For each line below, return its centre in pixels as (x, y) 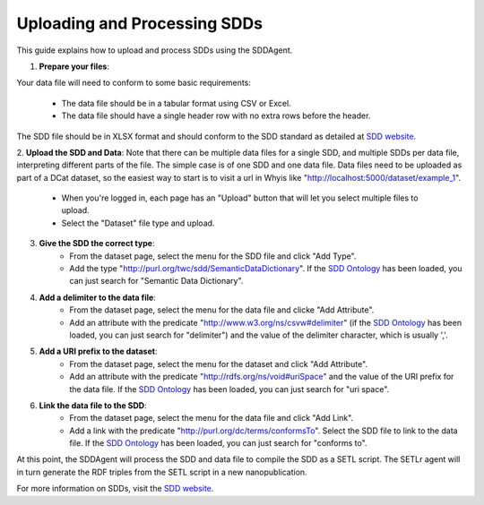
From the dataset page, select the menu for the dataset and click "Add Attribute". (218, 364)
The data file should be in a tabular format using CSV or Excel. (176, 103)
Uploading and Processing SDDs (140, 23)
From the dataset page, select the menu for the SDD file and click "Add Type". (213, 256)
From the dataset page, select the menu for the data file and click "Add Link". (212, 418)
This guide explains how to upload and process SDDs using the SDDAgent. (155, 50)
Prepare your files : (74, 66)
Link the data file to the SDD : (93, 405)
